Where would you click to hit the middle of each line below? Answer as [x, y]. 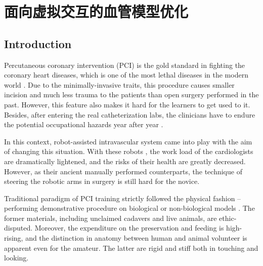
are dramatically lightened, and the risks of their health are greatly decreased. [125, 161]
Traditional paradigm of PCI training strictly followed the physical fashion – [123, 198]
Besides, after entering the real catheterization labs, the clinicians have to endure [130, 114]
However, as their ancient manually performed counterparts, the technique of [123, 171]
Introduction [38, 43]
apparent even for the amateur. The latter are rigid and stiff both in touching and [131, 248]
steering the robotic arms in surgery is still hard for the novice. [102, 181]
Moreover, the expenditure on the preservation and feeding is [129, 228]
